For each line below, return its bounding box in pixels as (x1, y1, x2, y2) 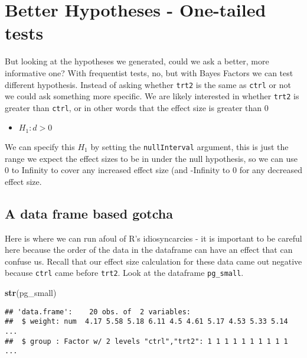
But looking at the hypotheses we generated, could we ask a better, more (5, 55, 269, 67)
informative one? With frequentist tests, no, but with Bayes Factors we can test (5, 66, 293, 79)
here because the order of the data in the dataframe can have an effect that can (5, 243, 293, 256)
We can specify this (5, 140, 75, 152)
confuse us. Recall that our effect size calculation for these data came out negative (5, 255, 302, 267)
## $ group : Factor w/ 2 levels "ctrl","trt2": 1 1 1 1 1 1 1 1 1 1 (5, 337, 288, 346)
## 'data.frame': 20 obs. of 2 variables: (5, 307, 191, 316)
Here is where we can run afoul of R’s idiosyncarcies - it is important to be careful (5, 232, 302, 244)
